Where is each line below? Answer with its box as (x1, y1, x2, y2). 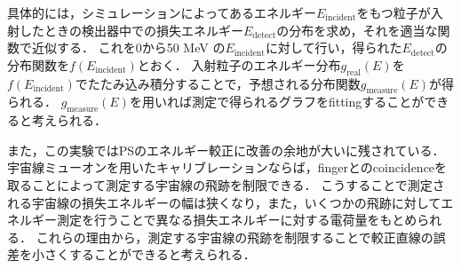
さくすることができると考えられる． (44, 245, 256, 264)
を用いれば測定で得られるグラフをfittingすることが (129, 92, 425, 111)
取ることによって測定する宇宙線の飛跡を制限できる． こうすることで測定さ (7, 175, 445, 194)
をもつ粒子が (356, 4, 431, 21)
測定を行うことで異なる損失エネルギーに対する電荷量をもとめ (56, 210, 417, 229)
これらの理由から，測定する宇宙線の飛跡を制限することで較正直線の (36, 227, 433, 246)
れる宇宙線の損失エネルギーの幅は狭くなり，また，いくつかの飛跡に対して (7, 193, 441, 211)
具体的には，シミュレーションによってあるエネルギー (7, 4, 316, 21)
